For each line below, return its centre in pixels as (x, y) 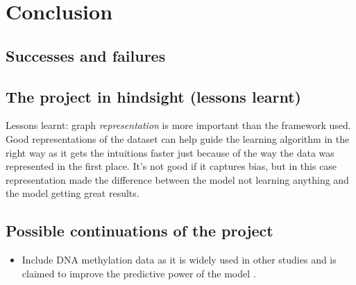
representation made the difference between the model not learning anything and (177, 179)
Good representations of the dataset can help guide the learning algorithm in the (178, 138)
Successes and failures (86, 55)
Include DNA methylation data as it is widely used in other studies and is (179, 260)
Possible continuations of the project (139, 231)
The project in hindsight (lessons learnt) (153, 96)
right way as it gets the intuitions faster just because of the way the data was (170, 152)
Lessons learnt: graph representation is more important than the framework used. (178, 125)
